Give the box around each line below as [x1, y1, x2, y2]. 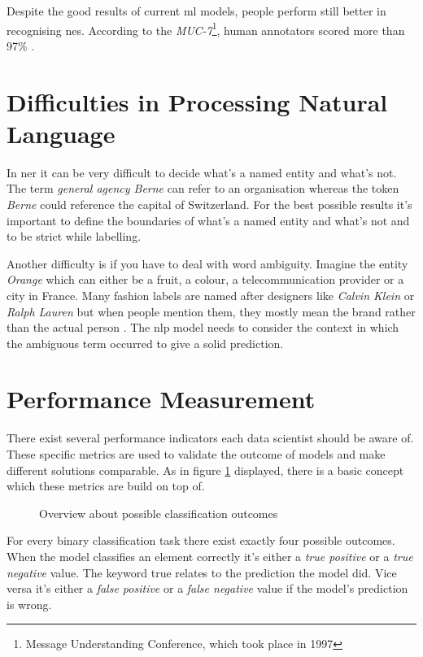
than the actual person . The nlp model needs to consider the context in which [7, 319, 399, 336]
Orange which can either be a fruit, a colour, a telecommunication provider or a [7, 271, 404, 288]
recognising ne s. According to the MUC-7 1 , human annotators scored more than [7, 19, 405, 38]
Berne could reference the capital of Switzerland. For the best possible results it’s [7, 195, 412, 212]
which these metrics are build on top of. [7, 477, 205, 494]
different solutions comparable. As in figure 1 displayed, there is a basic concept [7, 461, 404, 478]
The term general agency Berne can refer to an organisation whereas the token [7, 180, 399, 197]
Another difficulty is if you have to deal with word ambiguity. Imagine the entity [7, 255, 408, 272]
